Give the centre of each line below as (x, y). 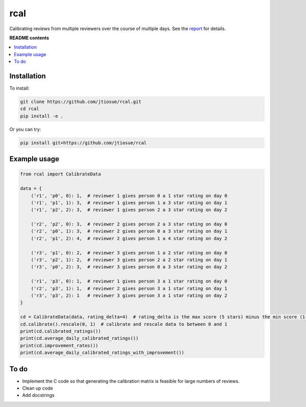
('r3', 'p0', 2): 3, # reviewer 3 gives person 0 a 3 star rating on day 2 (129, 267)
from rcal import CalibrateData (61, 174)
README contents (29, 38)
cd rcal (30, 109)
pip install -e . (42, 116)
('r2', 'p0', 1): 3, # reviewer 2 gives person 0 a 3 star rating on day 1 (129, 231)
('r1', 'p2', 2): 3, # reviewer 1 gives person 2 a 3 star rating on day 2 (129, 210)
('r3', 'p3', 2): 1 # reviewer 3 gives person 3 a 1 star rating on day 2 (129, 295)
